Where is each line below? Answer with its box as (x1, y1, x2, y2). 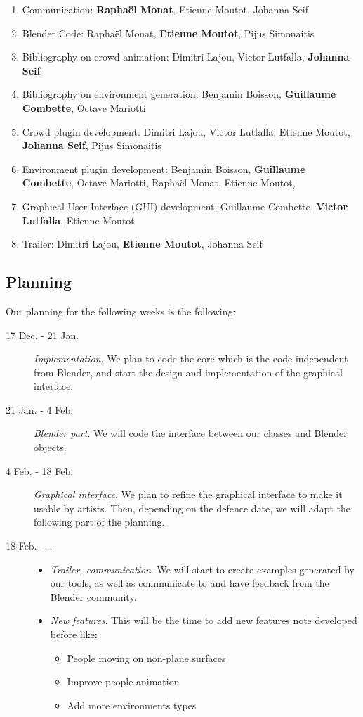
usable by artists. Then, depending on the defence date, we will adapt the (34, 500, 350, 515)
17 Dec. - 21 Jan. (6, 327, 79, 342)
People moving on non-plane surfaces (67, 650, 226, 665)
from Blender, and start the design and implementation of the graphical (34, 364, 343, 379)
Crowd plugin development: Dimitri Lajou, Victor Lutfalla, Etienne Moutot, (22, 124, 350, 139)
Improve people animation (67, 674, 180, 689)
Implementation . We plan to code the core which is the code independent (34, 351, 348, 366)
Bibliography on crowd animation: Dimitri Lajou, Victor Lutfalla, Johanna (22, 49, 350, 64)
